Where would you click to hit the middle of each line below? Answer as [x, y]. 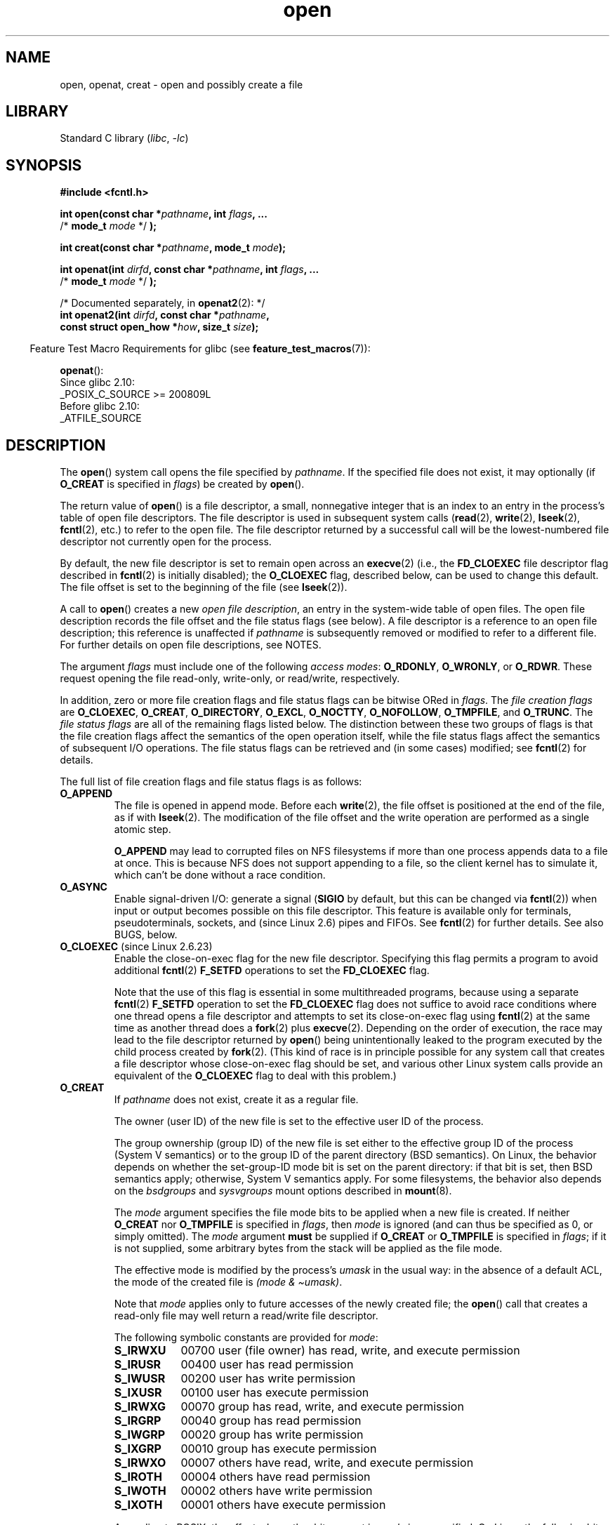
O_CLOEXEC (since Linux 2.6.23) [136, 947]
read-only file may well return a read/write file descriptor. [246, 1316]
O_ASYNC [84, 887]
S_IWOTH [140, 1491]
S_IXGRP [138, 1449]
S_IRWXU [140, 1351]
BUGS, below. [146, 935]
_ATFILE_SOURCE [101, 418]
